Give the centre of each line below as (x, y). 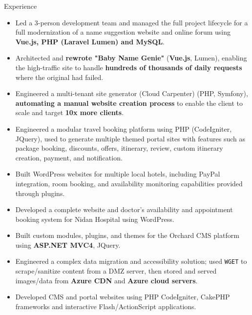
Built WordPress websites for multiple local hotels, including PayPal (118, 174)
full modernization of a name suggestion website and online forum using (123, 32)
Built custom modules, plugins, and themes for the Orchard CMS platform (127, 235)
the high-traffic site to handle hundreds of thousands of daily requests (129, 67)
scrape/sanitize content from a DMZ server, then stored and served (116, 271)
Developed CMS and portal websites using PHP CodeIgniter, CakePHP (123, 297)
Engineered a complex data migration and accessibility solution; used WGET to (131, 261)
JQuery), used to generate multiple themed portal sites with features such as (130, 138)
